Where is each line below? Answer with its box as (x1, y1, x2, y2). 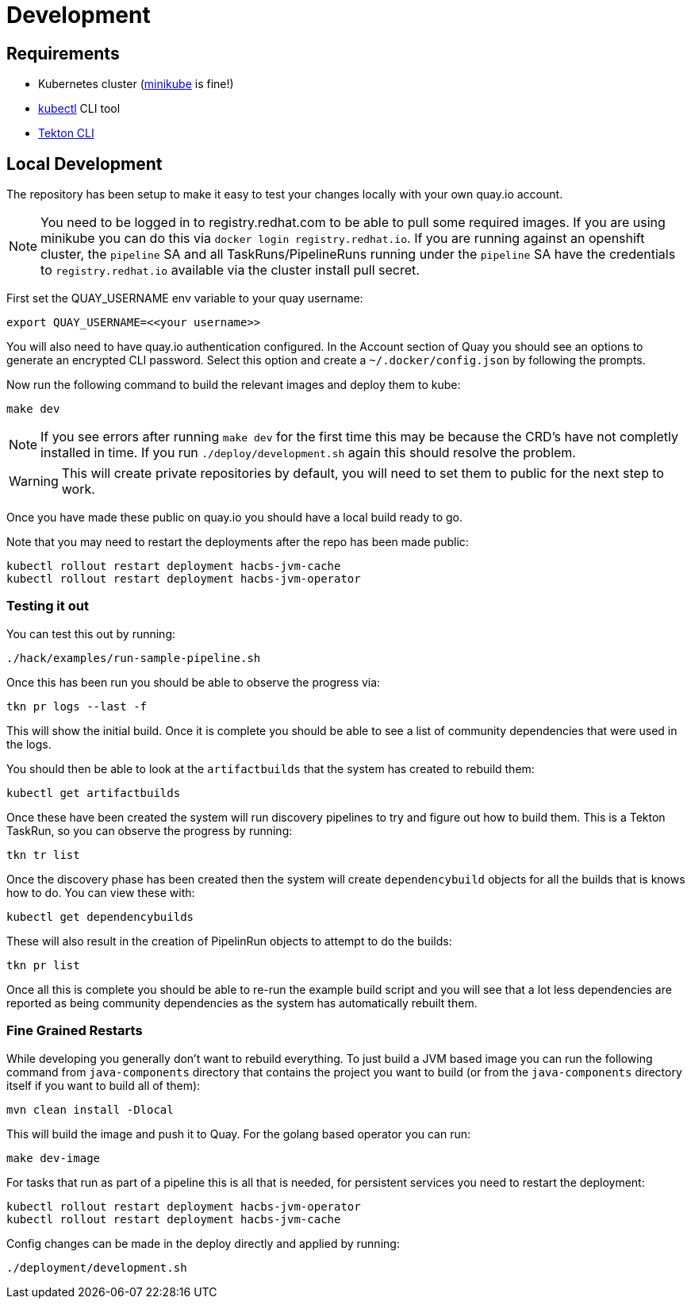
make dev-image (6, 1151, 101, 1164)
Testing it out (6, 598, 89, 614)
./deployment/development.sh (6, 1261, 187, 1274)
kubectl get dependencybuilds (6, 910, 194, 923)
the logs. (6, 737, 52, 751)
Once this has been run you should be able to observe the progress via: (6, 675, 381, 689)
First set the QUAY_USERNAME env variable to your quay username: (6, 291, 363, 306)
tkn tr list (6, 848, 80, 861)
